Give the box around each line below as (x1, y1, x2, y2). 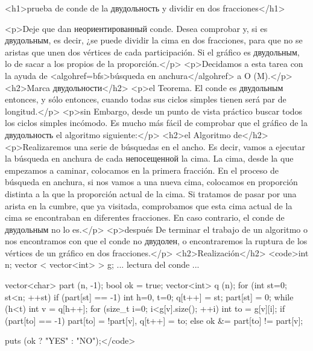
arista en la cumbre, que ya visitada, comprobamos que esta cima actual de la (5, 199, 292, 212)
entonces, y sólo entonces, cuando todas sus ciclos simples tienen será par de (5, 93, 286, 106)
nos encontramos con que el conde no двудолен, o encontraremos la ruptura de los (5, 235, 308, 247)
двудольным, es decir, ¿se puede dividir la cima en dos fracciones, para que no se (5, 34, 303, 46)
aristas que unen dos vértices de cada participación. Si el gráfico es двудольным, (5, 45, 300, 58)
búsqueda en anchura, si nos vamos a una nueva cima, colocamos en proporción (5, 175, 298, 188)
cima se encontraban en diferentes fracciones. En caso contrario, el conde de (5, 211, 285, 224)
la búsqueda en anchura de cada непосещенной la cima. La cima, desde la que (5, 152, 294, 165)
